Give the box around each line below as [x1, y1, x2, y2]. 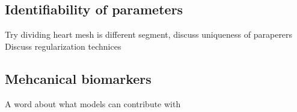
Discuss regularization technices [5, 40, 121, 52]
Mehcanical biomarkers [5, 69, 152, 87]
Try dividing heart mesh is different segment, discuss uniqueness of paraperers [5, 28, 293, 41]
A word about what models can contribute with [5, 97, 181, 110]
